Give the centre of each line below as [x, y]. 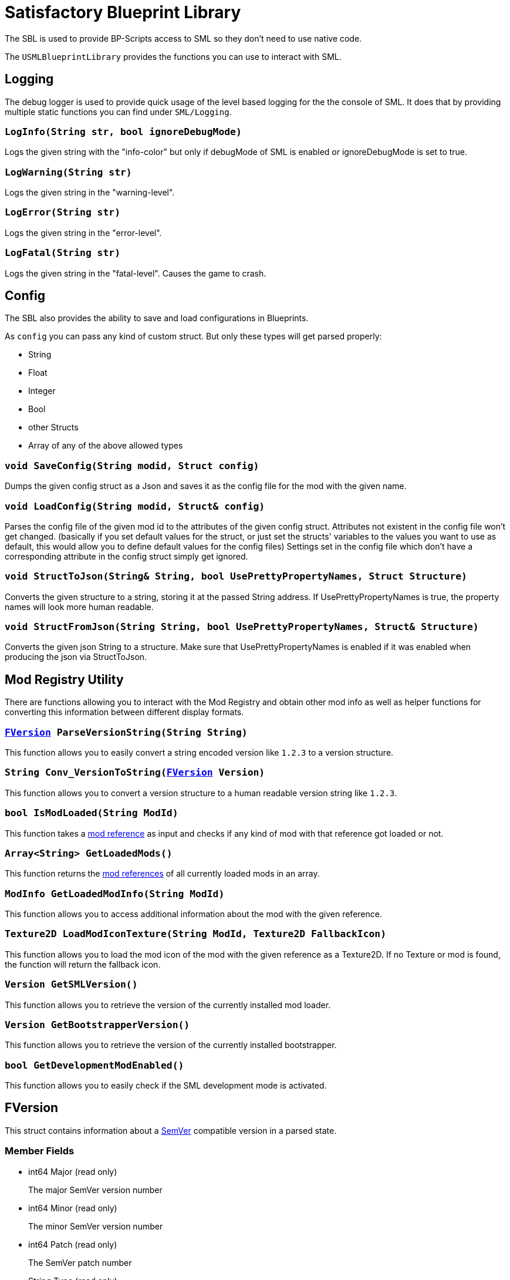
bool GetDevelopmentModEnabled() [94, 1065]
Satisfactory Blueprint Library [123, 12]
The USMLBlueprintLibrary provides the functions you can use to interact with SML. [173, 56]
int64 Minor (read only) [73, 1208]
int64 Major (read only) [73, 1171]
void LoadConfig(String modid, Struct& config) [135, 506]
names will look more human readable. [79, 607]
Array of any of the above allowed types [106, 446]
